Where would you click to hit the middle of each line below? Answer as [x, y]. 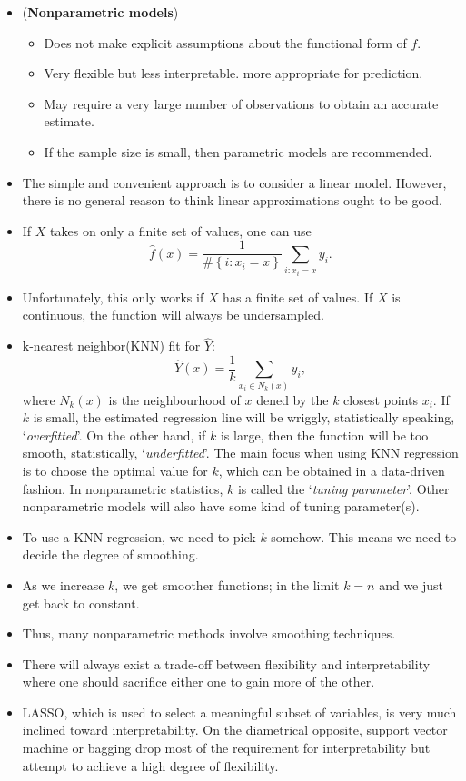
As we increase [63, 584]
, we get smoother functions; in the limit [227, 584]
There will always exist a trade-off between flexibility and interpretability [226, 663]
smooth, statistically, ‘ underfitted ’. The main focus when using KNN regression [240, 453]
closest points [381, 399]
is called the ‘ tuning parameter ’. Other [343, 488]
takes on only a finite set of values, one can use [181, 230]
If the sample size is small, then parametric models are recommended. [238, 151]
